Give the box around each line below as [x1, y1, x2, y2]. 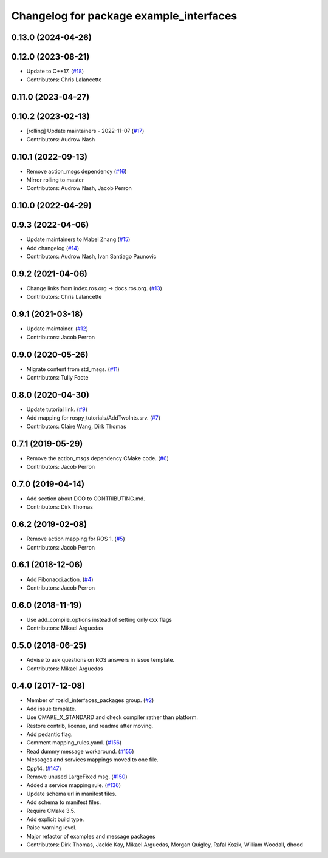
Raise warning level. [26, 824, 77, 831]
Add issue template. [26, 705, 77, 712]
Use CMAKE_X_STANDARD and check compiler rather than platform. [26, 713, 199, 721]
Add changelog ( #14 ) [26, 244, 80, 251]
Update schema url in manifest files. [26, 790, 117, 797]
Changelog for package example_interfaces [11, 9, 237, 22]
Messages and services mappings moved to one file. [26, 756, 159, 763]
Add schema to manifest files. [26, 798, 101, 806]
